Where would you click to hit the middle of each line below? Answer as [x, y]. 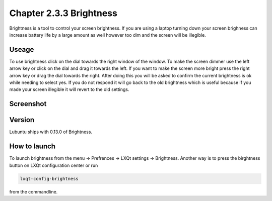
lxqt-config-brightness [49, 179]
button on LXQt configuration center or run [54, 165]
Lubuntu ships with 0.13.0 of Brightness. [51, 132]
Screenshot [28, 104]
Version [22, 120]
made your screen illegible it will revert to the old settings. [69, 89]
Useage [22, 49]
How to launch [32, 146]
